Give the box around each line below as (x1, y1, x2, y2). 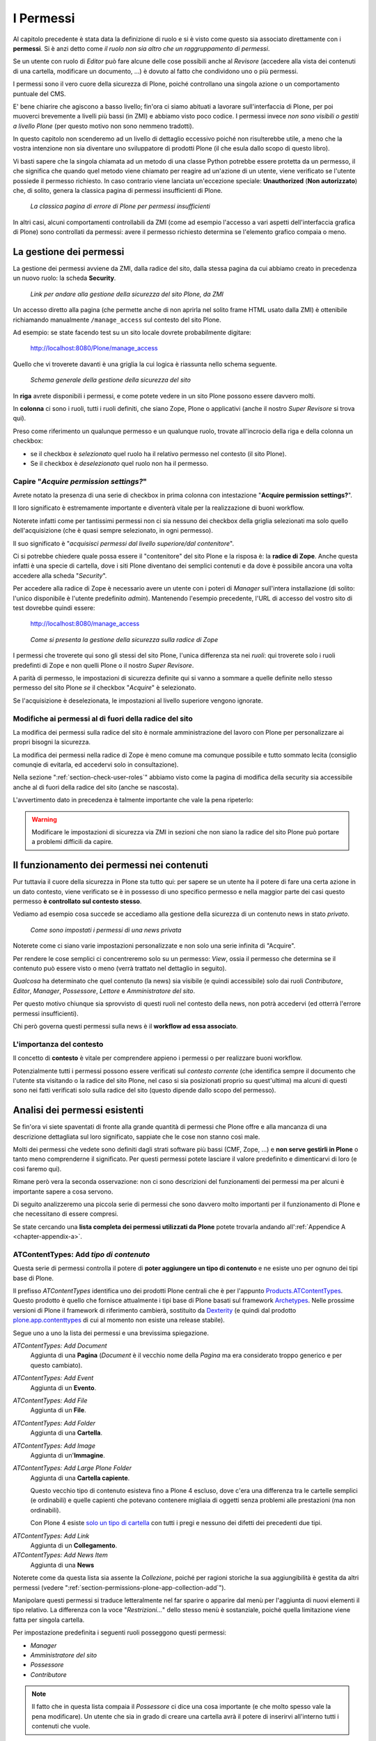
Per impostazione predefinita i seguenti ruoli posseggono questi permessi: (13, 1628, 226, 1637)
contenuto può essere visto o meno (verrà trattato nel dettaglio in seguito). (13, 965, 227, 973)
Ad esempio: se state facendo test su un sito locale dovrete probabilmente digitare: (13, 328, 252, 337)
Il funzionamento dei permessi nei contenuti (13, 859, 208, 871)
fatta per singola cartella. (13, 1616, 85, 1624)
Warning (31, 815, 57, 823)
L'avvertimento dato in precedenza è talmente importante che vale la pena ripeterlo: (13, 796, 253, 804)
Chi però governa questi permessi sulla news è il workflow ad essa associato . (13, 1022, 238, 1030)
